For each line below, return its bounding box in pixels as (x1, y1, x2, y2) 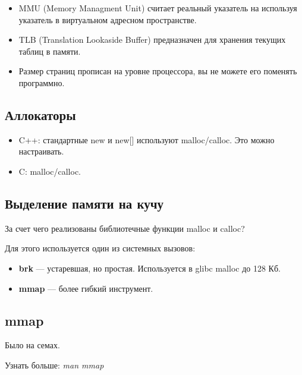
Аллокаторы (5, 105, 76, 124)
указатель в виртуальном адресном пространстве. (18, 13, 197, 26)
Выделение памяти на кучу (5, 194, 164, 212)
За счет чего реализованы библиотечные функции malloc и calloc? (5, 222, 245, 234)
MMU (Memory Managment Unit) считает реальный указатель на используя (18, 2, 297, 14)
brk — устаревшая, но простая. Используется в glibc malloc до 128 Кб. (18, 261, 281, 274)
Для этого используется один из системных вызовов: (5, 242, 196, 254)
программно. (18, 76, 65, 89)
